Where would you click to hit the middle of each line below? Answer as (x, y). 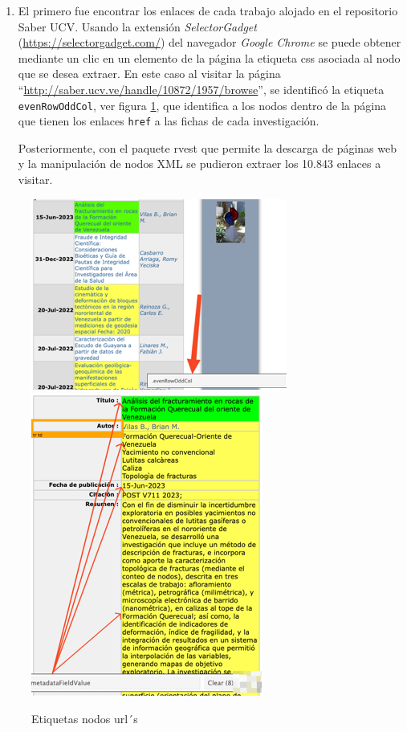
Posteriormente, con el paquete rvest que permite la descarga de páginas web (207, 147)
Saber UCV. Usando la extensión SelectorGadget (137, 26)
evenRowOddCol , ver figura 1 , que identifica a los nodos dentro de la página (202, 105)
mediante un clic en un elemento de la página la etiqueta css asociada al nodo (209, 57)
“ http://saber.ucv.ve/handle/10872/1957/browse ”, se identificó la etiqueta (201, 89)
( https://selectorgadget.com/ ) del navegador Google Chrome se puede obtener (210, 42)
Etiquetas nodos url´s (85, 718)
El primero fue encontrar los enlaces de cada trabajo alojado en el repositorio (208, 10)
